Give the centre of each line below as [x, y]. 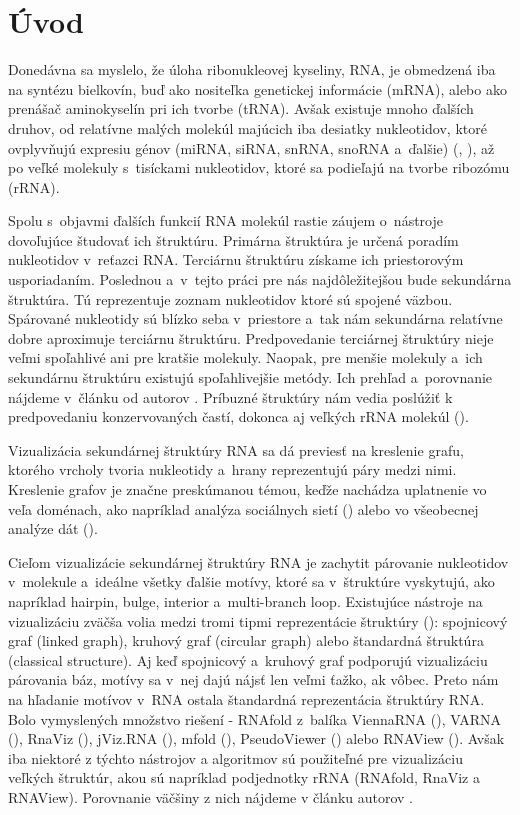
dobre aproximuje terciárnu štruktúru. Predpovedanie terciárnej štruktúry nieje [251, 337]
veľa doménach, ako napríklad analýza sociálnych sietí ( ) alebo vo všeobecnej [243, 508]
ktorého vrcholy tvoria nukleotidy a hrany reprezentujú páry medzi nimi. [232, 469]
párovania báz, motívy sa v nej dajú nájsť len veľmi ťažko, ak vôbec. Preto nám [253, 679]
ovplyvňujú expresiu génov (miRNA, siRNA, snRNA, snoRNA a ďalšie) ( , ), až [251, 147]
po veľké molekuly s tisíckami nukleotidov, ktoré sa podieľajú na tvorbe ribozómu [259, 167]
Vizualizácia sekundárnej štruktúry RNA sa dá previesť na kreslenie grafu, [236, 449]
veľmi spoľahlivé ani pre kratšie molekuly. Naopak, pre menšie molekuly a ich [245, 357]
